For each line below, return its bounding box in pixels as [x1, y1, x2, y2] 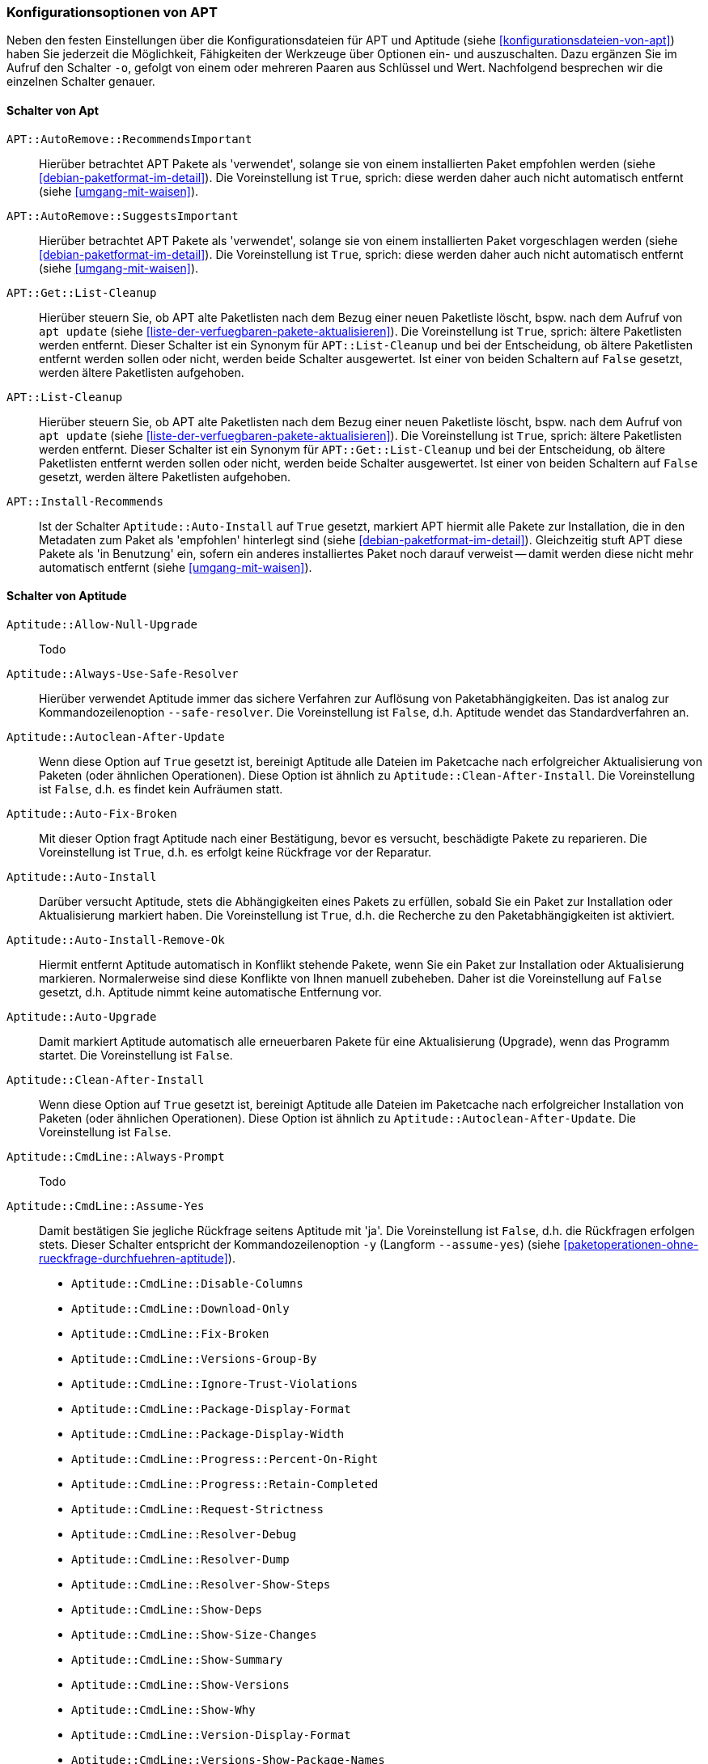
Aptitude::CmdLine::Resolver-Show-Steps [71, 1577, 331, 1591]
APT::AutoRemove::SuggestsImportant [6, 209, 239, 222]
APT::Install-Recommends [6, 494, 163, 508]
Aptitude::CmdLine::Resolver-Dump [71, 1552, 290, 1566]
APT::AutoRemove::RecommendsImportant [6, 132, 252, 146]
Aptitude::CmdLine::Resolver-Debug [71, 1527, 297, 1541]
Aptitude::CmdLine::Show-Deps [71, 1602, 263, 1616]
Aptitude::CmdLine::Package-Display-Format [71, 1402, 351, 1415]
